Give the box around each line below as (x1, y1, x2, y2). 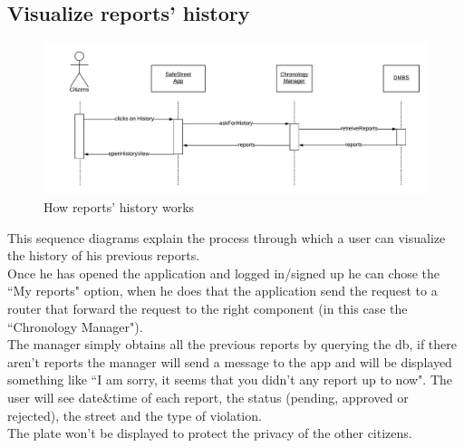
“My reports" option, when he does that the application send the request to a (7, 281, 438, 300)
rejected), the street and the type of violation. (7, 405, 262, 424)
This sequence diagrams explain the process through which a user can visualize (7, 228, 446, 247)
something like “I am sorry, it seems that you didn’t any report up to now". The (7, 370, 453, 389)
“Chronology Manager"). (7, 317, 143, 336)
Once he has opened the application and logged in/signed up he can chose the (7, 263, 440, 282)
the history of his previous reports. (7, 246, 200, 265)
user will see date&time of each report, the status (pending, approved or (7, 388, 409, 407)
